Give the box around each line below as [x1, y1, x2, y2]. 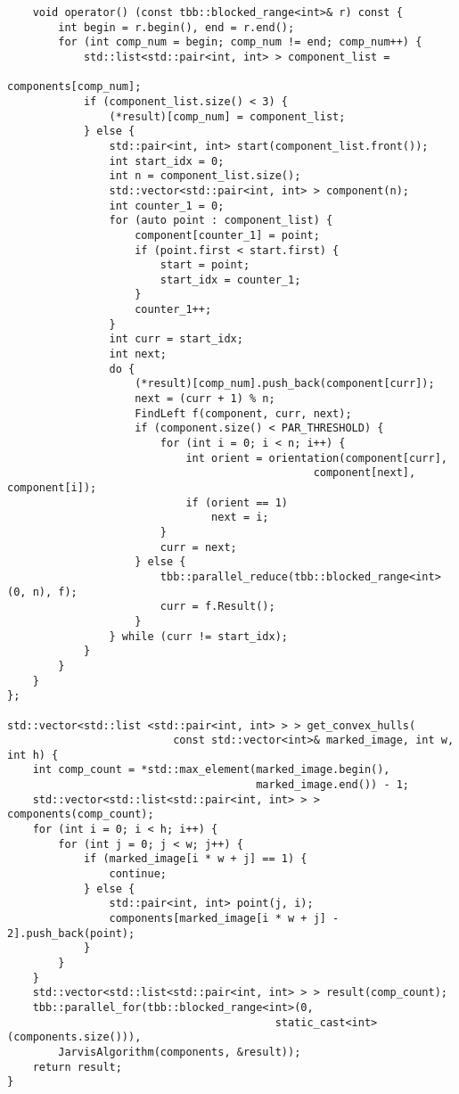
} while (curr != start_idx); [109, 629, 288, 643]
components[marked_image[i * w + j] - [109, 912, 340, 925]
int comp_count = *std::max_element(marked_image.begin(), [32, 763, 390, 777]
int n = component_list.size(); [109, 169, 301, 183]
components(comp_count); [7, 808, 154, 821]
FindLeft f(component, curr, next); [135, 407, 352, 420]
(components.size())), [7, 1031, 142, 1044]
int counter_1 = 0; [109, 199, 225, 212]
